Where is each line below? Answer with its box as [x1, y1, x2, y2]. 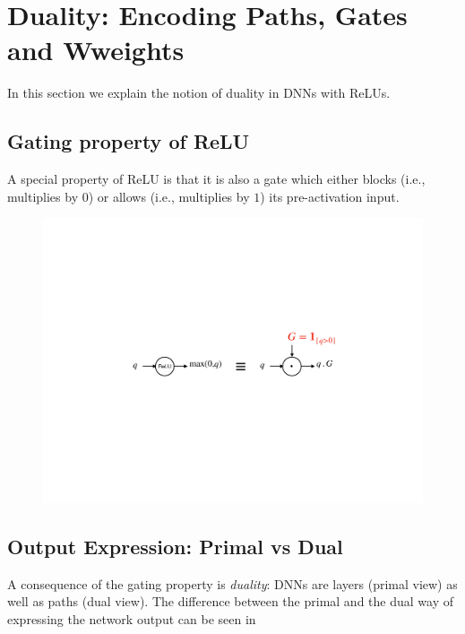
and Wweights [7, 31, 185, 68]
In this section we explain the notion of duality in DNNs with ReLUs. [7, 83, 391, 102]
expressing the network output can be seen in [7, 609, 256, 628]
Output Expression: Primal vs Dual [7, 532, 343, 560]
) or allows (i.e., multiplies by [88, 187, 250, 205]
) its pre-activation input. [260, 187, 400, 205]
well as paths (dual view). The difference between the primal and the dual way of [7, 592, 453, 611]
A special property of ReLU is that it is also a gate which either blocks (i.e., [7, 169, 426, 188]
